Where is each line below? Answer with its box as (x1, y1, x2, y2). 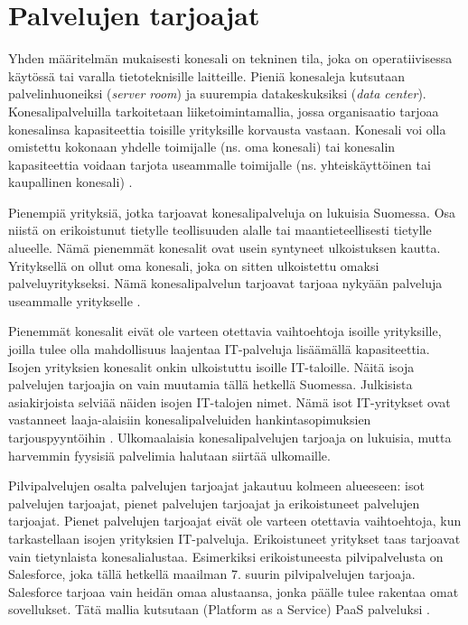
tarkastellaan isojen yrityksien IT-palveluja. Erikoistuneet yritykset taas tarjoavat (8, 528, 461, 547)
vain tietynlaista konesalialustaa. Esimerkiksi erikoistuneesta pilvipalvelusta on (8, 546, 444, 565)
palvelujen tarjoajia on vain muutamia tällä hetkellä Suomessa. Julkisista (8, 375, 413, 394)
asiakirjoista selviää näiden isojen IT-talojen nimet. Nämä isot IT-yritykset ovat (8, 392, 451, 411)
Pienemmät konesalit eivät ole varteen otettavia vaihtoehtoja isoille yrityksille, (8, 322, 442, 340)
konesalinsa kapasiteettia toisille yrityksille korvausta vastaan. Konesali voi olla (8, 119, 446, 138)
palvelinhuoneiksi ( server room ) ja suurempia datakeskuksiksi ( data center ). (8, 84, 426, 103)
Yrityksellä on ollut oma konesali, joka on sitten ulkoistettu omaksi (8, 256, 379, 275)
